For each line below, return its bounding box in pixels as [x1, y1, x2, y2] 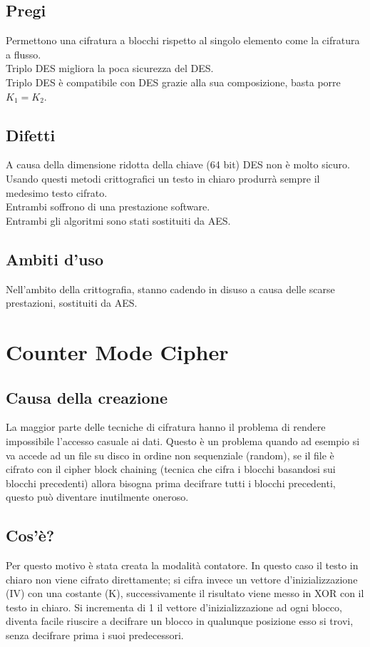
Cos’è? [6, 524, 55, 546]
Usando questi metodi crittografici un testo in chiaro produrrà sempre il [6, 170, 320, 185]
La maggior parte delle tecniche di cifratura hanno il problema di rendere [6, 419, 326, 434]
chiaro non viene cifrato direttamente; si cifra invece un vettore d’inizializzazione [6, 571, 358, 586]
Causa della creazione [6, 386, 168, 408]
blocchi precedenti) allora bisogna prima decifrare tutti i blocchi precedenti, [6, 475, 336, 490]
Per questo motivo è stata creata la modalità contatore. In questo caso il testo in [6, 558, 359, 573]
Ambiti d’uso [6, 248, 104, 270]
